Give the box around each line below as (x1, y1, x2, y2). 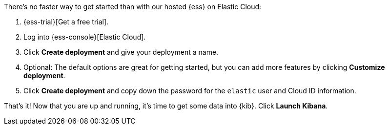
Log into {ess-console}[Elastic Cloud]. (23, 33, 146, 41)
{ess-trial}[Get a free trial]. (23, 18, 109, 26)
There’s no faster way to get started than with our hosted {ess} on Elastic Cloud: (4, 2, 262, 11)
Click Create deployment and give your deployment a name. (23, 48, 219, 56)
